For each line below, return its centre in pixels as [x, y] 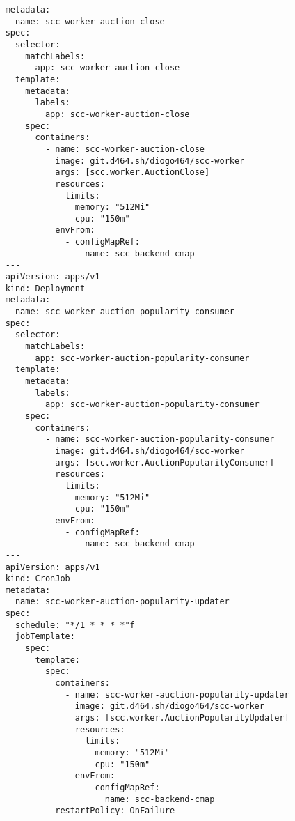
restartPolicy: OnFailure [115, 811]
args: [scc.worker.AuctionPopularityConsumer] [165, 462]
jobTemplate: [45, 637]
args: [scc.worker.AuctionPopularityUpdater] [182, 718]
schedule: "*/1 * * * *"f [75, 625]
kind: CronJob [38, 579]
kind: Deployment [45, 288]
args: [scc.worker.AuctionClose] [133, 172]
